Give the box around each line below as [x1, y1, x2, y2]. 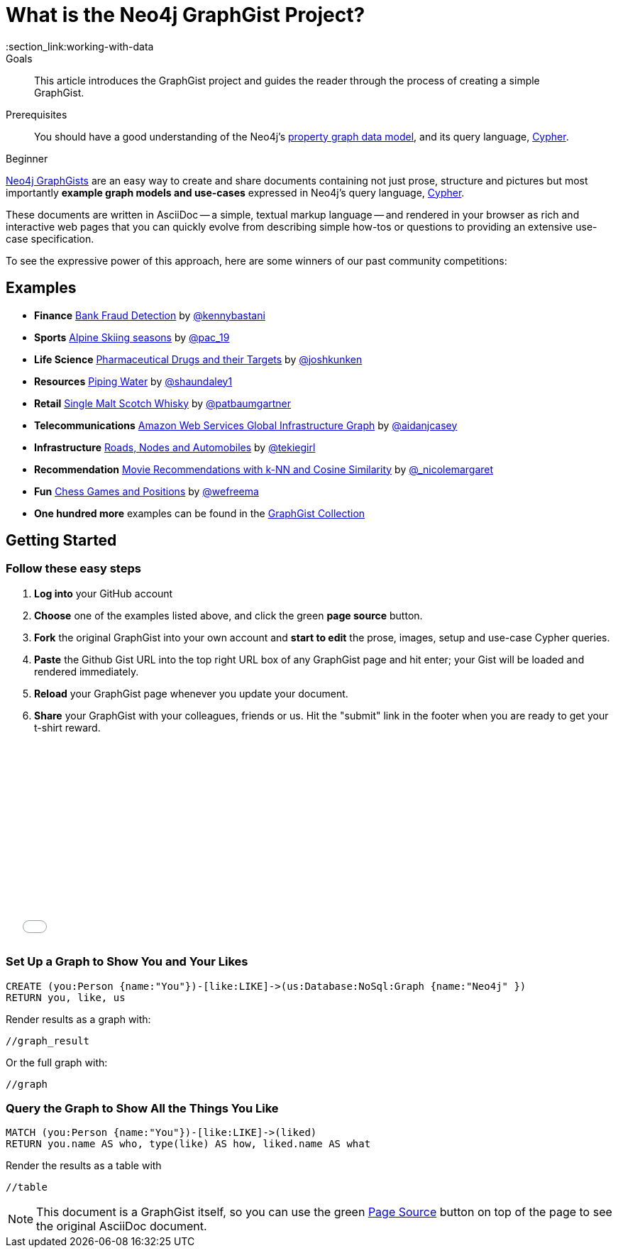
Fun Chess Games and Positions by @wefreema [34, 485, 259, 497]
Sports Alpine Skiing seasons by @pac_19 [34, 331, 230, 343]
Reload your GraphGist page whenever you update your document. [34, 687, 348, 700]
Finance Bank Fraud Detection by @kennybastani [34, 309, 265, 321]
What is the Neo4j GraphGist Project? [6, 3, 365, 27]
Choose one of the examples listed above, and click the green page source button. [34, 609, 423, 622]
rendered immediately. [34, 665, 139, 678]
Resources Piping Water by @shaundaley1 [34, 375, 233, 387]
